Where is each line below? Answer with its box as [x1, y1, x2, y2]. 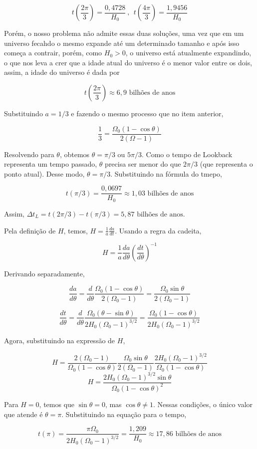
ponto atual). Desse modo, [4, 168, 85, 179]
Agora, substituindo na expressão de [4, 335, 115, 345]
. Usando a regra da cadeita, [115, 225, 202, 235]
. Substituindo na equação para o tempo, [61, 409, 187, 419]
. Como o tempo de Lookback [142, 149, 233, 159]
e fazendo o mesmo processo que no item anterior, [71, 108, 224, 118]
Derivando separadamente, [4, 268, 85, 278]
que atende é [4, 409, 43, 419]
